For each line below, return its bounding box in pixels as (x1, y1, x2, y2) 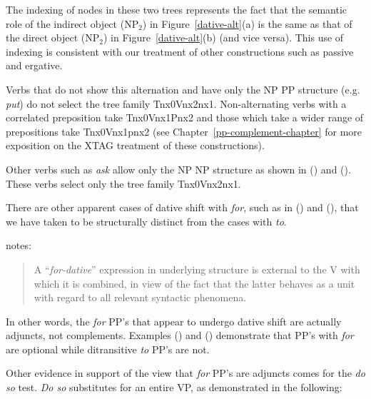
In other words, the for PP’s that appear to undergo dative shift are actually (6, 313, 342, 328)
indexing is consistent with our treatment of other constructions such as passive (6, 44, 354, 59)
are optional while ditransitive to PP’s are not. (6, 341, 210, 356)
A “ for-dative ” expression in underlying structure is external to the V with (34, 261, 360, 276)
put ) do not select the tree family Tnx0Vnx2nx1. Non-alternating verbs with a (6, 96, 347, 111)
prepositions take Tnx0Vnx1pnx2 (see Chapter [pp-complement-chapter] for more (6, 123, 362, 138)
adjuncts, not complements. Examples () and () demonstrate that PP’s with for (6, 328, 354, 343)
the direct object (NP (6, 30, 100, 45)
